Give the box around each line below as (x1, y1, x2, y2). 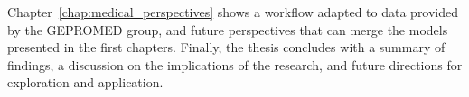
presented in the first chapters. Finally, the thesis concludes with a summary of (7, 38, 446, 57)
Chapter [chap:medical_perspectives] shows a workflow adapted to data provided (7, 3, 459, 21)
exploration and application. (7, 73, 164, 92)
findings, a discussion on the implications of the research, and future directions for (7, 55, 463, 74)
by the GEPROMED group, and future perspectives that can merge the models (7, 20, 448, 39)
